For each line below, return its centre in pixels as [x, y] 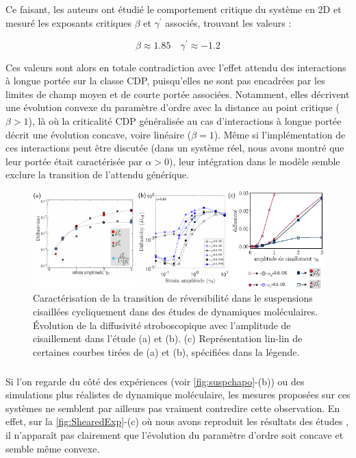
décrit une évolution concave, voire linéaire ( [99, 134]
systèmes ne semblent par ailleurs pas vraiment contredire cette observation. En [173, 408]
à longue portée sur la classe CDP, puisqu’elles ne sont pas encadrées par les [165, 81]
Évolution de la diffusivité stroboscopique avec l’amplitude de [162, 325]
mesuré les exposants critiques [68, 22]
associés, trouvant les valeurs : [228, 22]
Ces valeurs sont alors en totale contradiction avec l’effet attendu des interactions [176, 67]
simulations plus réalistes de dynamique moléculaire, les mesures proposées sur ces [178, 395]
